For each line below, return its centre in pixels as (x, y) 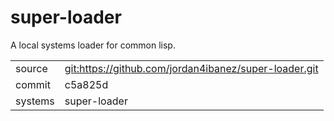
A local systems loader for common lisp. (93, 45)
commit (33, 84)
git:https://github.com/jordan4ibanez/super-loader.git (191, 68)
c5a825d (86, 84)
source (31, 68)
